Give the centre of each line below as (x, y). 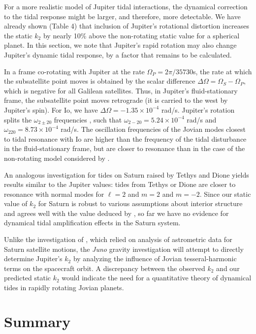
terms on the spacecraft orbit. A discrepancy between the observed (105, 268)
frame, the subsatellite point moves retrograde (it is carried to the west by (116, 100)
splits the (18, 119)
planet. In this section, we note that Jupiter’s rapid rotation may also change (120, 45)
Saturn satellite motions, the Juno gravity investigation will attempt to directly (124, 249)
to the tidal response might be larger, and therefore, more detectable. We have (122, 16)
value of (16, 203)
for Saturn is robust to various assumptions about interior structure (140, 203)
